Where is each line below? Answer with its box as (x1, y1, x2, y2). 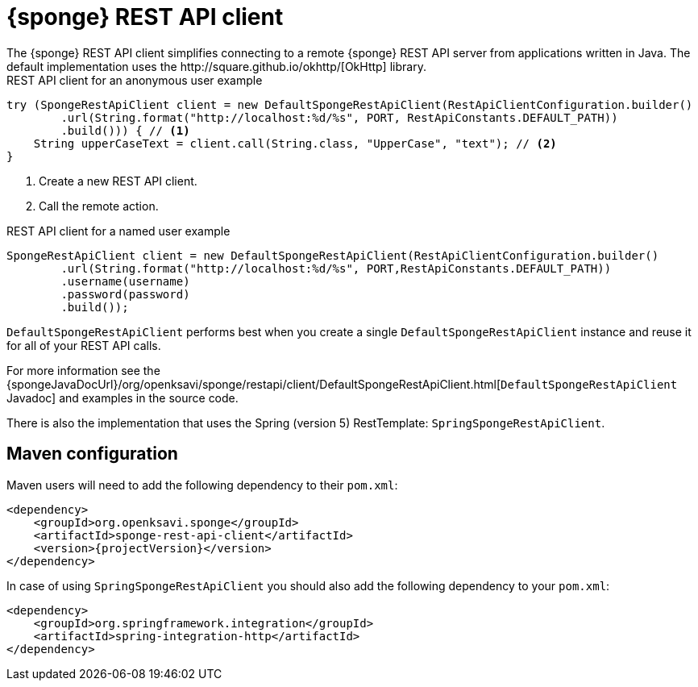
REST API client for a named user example (6, 223, 231, 238)
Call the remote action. (39, 198, 159, 213)
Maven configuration (6, 443, 178, 464)
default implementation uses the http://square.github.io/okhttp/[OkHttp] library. (6, 59, 426, 73)
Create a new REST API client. (39, 173, 197, 188)
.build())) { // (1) (60, 123, 190, 137)
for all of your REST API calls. (6, 338, 161, 352)
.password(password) (60, 287, 190, 301)
